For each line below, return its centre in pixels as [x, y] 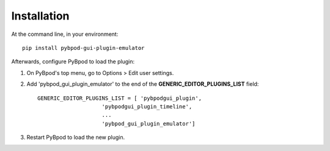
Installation [40, 16]
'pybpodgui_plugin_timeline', [147, 106]
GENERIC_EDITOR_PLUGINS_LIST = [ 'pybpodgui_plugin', [119, 98]
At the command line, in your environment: [65, 34]
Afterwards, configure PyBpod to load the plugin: [73, 61]
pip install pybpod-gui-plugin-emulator [83, 48]
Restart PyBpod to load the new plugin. [76, 138]
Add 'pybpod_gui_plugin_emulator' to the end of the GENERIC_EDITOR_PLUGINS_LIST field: [143, 84]
